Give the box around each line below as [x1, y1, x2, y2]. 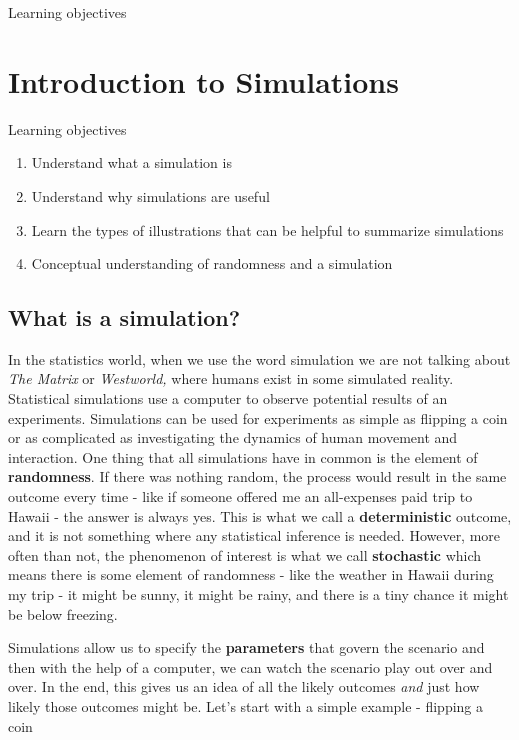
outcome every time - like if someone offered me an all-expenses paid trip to [8, 486, 473, 507]
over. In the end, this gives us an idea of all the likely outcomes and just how [8, 676, 480, 697]
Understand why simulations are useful [31, 185, 270, 206]
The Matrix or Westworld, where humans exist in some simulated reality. [8, 368, 454, 389]
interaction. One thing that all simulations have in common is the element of [8, 446, 478, 467]
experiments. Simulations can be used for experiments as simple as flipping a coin [8, 407, 508, 428]
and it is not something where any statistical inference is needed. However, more [8, 525, 501, 546]
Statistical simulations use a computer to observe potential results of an [8, 388, 448, 409]
